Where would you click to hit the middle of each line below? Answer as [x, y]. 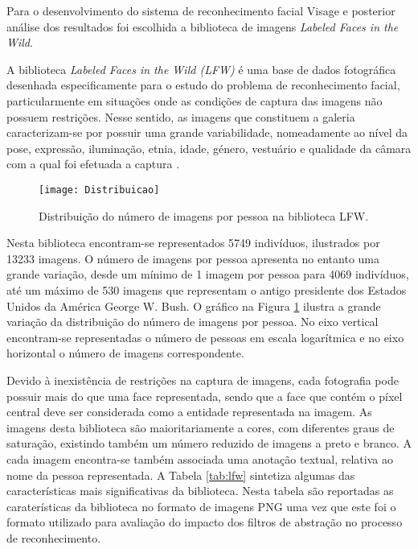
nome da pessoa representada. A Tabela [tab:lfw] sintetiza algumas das [181, 475]
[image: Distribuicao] [99, 190]
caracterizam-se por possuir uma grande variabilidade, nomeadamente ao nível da [207, 132]
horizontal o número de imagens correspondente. [125, 353]
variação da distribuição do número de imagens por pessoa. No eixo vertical [193, 322]
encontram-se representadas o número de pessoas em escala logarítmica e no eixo [205, 337]
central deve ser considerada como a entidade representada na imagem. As [189, 412]
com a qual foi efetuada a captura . [93, 164]
